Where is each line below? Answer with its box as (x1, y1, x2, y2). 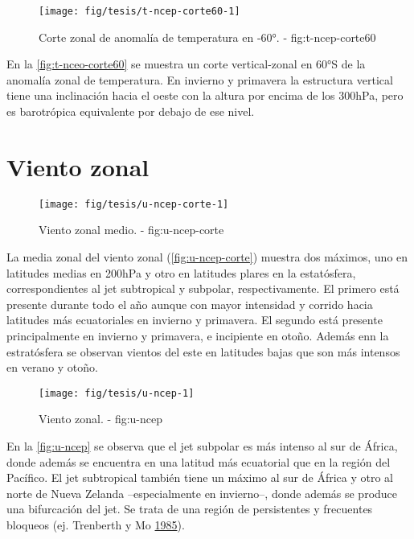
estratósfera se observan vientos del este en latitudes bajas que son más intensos (6, 343, 400, 360)
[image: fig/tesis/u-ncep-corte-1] (39, 198, 229, 210)
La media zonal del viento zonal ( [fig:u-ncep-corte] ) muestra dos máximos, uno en (6, 249, 408, 265)
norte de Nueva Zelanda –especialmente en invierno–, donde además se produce (6, 484, 398, 501)
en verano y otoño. (6, 359, 98, 376)
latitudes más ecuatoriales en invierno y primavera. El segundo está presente (6, 311, 383, 328)
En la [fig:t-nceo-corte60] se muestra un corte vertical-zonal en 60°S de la (6, 56, 366, 72)
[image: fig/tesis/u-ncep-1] (39, 387, 195, 399)
